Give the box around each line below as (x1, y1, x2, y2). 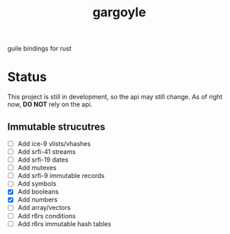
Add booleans (17, 187, 59, 196)
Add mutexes (17, 164, 57, 172)
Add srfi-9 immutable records (17, 172, 105, 180)
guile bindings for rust (7, 44, 72, 53)
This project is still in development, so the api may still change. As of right (7, 93, 223, 101)
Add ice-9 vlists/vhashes (17, 139, 91, 147)
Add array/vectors (17, 204, 71, 212)
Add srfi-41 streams (17, 147, 76, 156)
